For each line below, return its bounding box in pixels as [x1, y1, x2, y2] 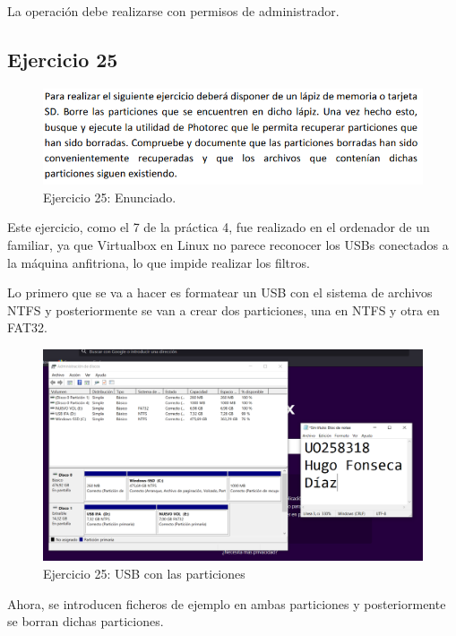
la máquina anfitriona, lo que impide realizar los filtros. [7, 253, 310, 271]
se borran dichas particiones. [7, 612, 164, 631]
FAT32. [7, 318, 47, 337]
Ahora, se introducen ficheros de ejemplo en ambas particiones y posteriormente [7, 594, 446, 613]
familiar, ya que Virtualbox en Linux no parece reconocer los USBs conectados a [7, 235, 449, 254]
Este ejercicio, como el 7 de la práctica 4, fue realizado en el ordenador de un [7, 218, 430, 236]
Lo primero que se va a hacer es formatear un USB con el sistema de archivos [7, 283, 433, 302]
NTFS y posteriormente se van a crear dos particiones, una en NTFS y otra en [7, 300, 440, 319]
